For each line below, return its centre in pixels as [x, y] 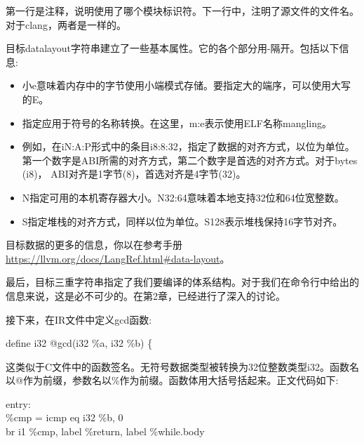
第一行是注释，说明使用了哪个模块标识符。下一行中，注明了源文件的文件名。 [182, 11]
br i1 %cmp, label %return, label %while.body [105, 431]
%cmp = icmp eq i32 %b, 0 [65, 417]
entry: [18, 403]
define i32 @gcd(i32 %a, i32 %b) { [79, 343]
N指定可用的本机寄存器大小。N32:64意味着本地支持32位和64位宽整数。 [183, 197]
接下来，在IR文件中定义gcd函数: [79, 319]
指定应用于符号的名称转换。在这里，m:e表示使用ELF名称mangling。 [177, 123]
